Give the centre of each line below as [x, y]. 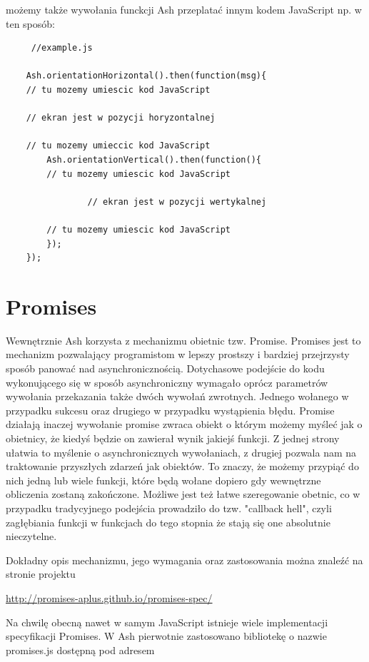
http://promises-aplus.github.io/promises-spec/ [109, 597]
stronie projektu [41, 574]
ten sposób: [30, 23]
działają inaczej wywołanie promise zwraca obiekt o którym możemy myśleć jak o [184, 424]
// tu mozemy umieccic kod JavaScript [118, 146]
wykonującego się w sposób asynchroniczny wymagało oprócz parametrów [167, 382]
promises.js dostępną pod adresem [80, 650]
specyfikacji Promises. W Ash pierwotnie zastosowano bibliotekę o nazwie [166, 636]
